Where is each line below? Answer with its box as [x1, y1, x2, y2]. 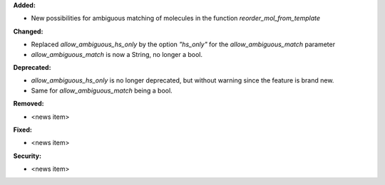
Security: [13, 152, 42, 160]
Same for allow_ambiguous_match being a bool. [31, 86, 173, 95]
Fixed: [13, 125, 32, 134]
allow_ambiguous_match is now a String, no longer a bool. [31, 50, 203, 58]
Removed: [13, 100, 44, 108]
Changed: [13, 27, 43, 36]
